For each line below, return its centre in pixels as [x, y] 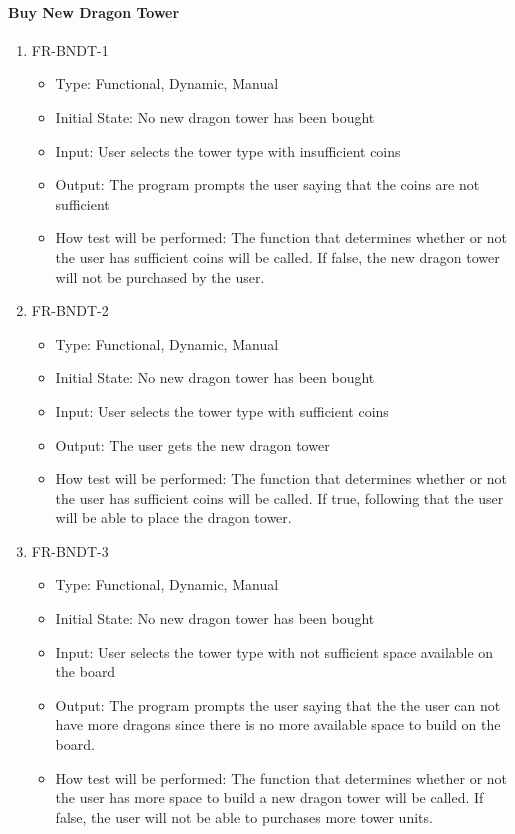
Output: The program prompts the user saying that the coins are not [267, 184]
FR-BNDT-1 [70, 49]
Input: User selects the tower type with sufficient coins [222, 410]
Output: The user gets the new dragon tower [192, 444]
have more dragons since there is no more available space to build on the [278, 724]
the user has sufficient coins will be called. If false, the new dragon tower [277, 256]
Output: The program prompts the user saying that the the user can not [278, 704]
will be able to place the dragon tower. [173, 517]
